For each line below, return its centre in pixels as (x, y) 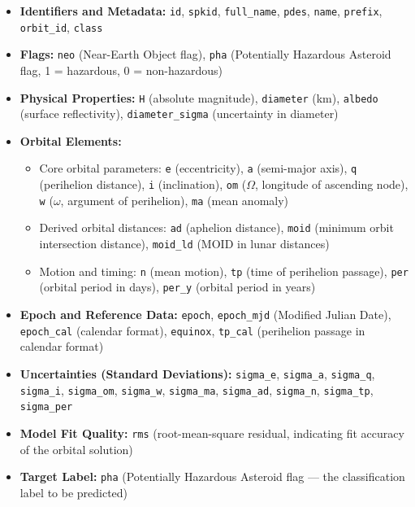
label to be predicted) (74, 492)
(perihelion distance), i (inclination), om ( (143, 184)
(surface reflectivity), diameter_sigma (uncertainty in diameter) (179, 114)
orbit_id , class (61, 26)
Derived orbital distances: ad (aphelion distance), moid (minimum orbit (216, 227)
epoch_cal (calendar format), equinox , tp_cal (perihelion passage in (192, 330)
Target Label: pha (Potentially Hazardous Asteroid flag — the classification (212, 476)
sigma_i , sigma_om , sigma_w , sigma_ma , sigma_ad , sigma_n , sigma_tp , (197, 389)
